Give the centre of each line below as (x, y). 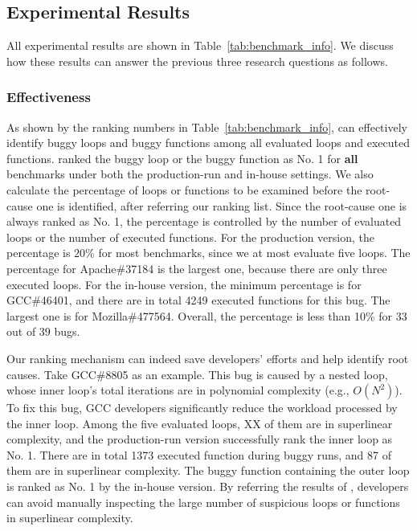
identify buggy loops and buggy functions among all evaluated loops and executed (208, 143)
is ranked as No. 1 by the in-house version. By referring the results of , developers (208, 486)
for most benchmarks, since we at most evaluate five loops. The (254, 253)
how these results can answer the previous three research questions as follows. (197, 61)
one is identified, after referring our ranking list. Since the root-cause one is (222, 205)
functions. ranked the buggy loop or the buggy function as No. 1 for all (182, 158)
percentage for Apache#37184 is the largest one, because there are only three (197, 268)
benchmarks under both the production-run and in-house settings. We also (190, 174)
